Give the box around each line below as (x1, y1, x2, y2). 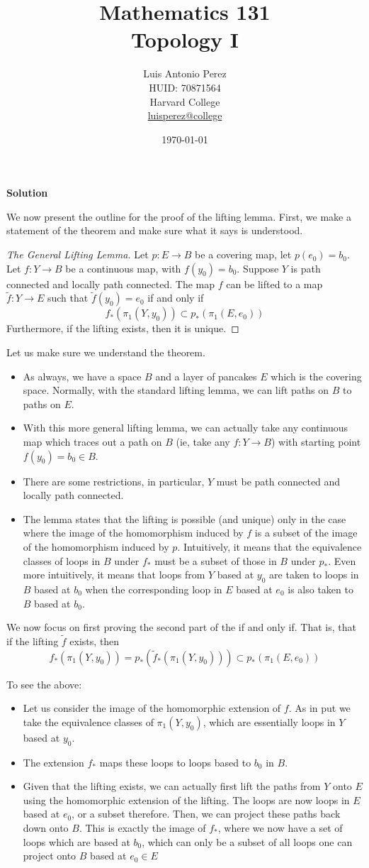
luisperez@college (147, 108, 222, 123)
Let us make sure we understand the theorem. (6, 345, 205, 360)
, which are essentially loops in (203, 714, 336, 729)
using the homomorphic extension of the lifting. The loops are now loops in (23, 792, 350, 807)
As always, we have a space (23, 368, 142, 383)
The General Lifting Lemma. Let (6, 247, 149, 262)
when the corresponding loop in (85, 581, 222, 596)
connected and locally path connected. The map (6, 276, 215, 291)
